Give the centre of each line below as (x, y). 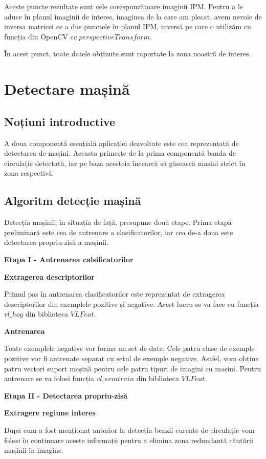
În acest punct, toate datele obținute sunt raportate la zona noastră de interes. (128, 54)
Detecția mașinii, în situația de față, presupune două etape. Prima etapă (118, 222)
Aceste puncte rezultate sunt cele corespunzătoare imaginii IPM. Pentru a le (124, 6)
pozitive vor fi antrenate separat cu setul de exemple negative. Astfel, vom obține (131, 358)
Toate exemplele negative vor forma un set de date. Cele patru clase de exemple (129, 348)
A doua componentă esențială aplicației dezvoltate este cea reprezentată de (121, 143)
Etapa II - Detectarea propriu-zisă (66, 395)
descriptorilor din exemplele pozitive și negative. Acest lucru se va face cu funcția (131, 304)
